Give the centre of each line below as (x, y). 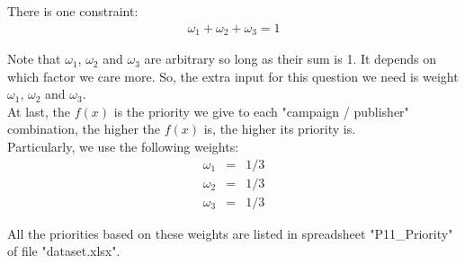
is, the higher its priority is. (280, 129)
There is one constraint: (73, 11)
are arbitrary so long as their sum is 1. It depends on (291, 59)
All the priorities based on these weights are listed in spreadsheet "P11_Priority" (230, 233)
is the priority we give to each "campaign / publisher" (261, 111)
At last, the (39, 111)
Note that (34, 59)
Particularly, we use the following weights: (123, 147)
